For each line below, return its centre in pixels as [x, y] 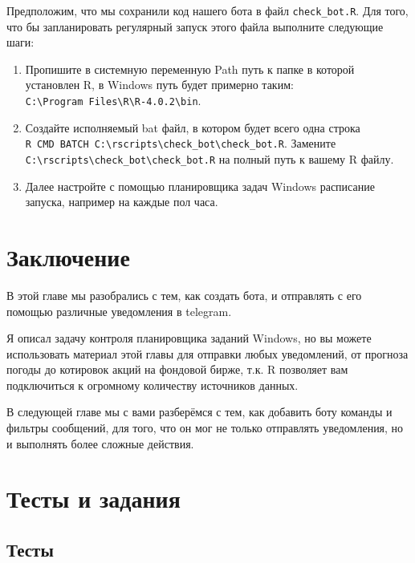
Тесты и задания [94, 498]
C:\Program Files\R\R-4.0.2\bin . [113, 101]
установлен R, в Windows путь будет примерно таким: [159, 85]
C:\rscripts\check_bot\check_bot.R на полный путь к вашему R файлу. [210, 158]
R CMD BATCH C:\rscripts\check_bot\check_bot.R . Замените [181, 143]
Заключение [68, 256]
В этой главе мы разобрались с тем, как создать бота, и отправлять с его [184, 295]
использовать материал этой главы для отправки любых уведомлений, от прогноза [207, 353]
